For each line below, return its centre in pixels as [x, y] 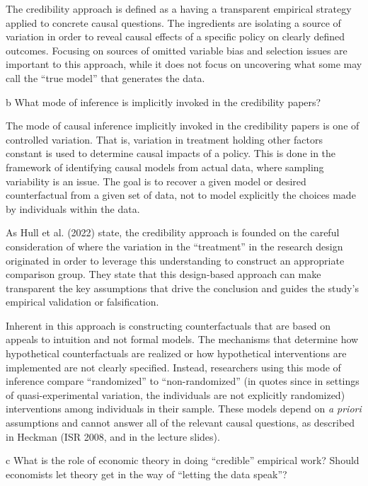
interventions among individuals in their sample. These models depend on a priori [184, 409]
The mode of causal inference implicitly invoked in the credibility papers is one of [183, 126]
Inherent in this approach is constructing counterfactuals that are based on [168, 325]
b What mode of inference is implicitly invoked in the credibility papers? [163, 102]
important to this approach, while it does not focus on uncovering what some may [184, 64]
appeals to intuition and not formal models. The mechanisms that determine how [182, 339]
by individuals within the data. [73, 208]
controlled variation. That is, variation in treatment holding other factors [165, 139]
